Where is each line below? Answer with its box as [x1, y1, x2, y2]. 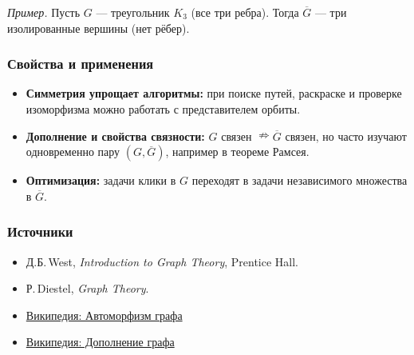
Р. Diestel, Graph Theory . [26, 280, 149, 297]
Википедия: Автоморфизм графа [26, 306, 183, 323]
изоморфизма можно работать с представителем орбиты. [26, 101, 301, 117]
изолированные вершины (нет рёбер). [7, 19, 190, 36]
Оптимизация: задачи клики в [26, 172, 176, 189]
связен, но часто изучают [285, 127, 407, 144]
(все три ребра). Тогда [191, 4, 299, 20]
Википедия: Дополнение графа [26, 333, 175, 350]
